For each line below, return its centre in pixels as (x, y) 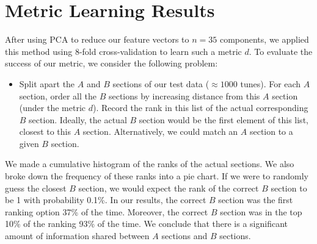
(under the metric (52, 108)
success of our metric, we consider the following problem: (111, 63)
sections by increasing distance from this (184, 95)
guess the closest (36, 188)
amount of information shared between (77, 236)
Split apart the (47, 83)
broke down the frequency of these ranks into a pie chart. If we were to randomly (157, 176)
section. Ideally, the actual (78, 119)
